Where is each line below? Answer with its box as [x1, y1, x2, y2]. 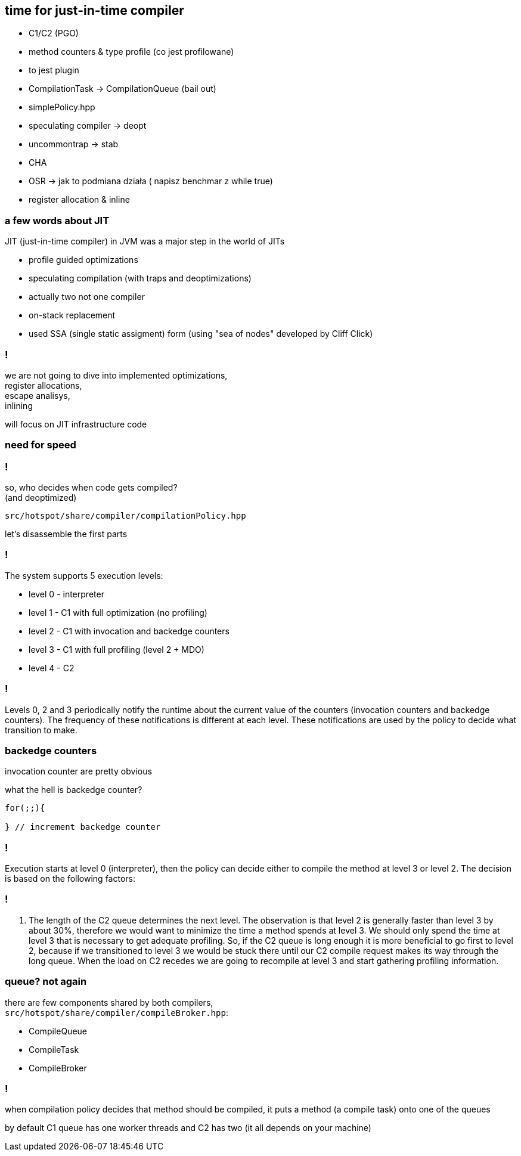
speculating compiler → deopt [29, 120, 147, 131]
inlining [5, 400, 33, 411]
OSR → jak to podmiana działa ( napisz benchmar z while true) [29, 176, 273, 187]
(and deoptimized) [5, 492, 77, 503]
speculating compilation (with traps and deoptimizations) [29, 273, 252, 284]
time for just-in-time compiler [5, 3, 184, 18]
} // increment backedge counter [5, 822, 161, 832]
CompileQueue [29, 1025, 87, 1036]
